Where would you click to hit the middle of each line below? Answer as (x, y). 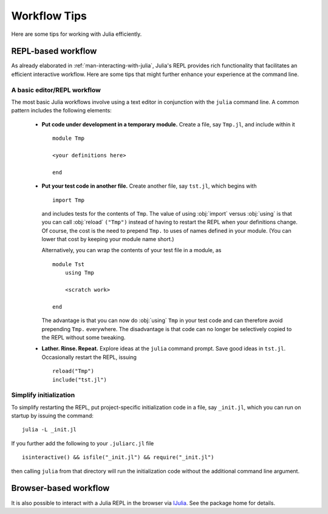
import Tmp (69, 200)
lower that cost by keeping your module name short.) (108, 239)
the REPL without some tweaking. (84, 337)
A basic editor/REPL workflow (56, 90)
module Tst (69, 264)
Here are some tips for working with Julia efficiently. (77, 34)
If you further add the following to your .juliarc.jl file (83, 443)
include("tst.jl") (80, 379)
